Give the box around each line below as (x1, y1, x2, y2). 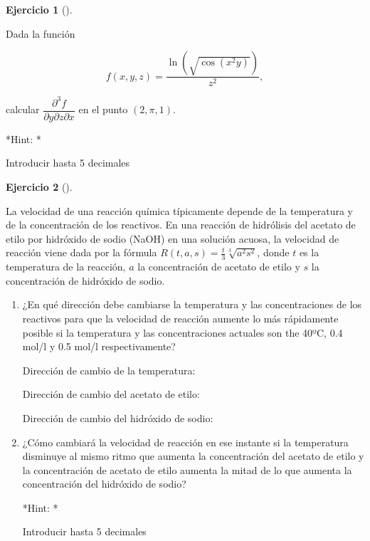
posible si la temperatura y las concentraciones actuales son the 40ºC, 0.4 (22, 325, 343, 340)
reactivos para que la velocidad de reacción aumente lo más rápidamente (22, 310, 339, 325)
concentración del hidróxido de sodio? (22, 476, 186, 491)
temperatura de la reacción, (6, 259, 126, 274)
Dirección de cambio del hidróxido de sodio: (22, 410, 213, 425)
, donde (257, 245, 290, 260)
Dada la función (6, 26, 75, 41)
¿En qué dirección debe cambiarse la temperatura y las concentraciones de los (22, 297, 362, 312)
